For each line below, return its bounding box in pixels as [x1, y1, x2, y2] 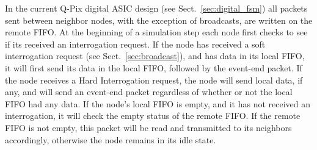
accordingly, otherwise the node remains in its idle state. [5, 133, 216, 146]
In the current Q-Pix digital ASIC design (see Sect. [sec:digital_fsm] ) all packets [5, 2, 308, 14]
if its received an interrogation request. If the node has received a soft [5, 37, 266, 50]
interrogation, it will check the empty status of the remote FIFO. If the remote [5, 109, 301, 122]
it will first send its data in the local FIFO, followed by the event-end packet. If [5, 61, 302, 74]
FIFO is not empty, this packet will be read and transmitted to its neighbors [5, 121, 292, 134]
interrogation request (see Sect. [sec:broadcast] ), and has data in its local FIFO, [5, 49, 305, 62]
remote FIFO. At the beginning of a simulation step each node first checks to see [5, 26, 308, 38]
